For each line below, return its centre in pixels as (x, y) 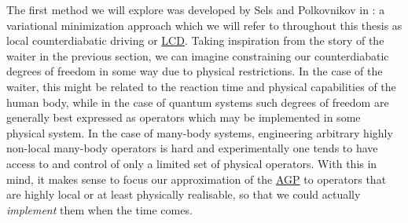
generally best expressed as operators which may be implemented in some (184, 117)
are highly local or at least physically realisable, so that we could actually (184, 194)
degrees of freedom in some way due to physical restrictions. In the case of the (195, 71)
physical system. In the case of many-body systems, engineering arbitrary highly (200, 132)
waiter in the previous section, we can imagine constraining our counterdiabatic (198, 55)
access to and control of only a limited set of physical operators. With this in (192, 163)
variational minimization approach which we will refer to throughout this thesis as (204, 25)
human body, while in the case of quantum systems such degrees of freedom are (198, 102)
